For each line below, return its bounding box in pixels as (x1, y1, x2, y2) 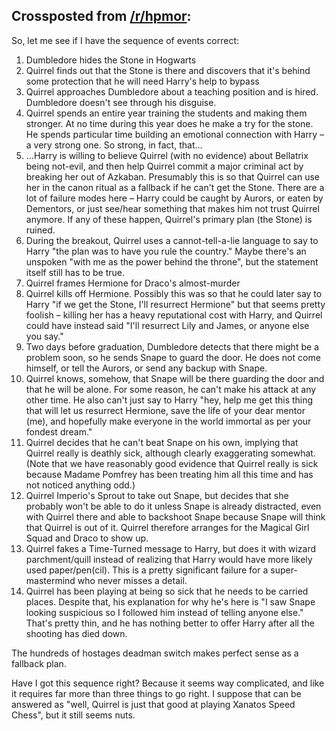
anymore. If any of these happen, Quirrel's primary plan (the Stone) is (25, 213, 313, 225)
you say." (25, 330, 64, 342)
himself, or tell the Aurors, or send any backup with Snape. (25, 362, 268, 374)
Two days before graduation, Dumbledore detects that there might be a (25, 340, 319, 353)
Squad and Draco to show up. (25, 532, 149, 544)
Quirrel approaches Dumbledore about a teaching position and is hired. (25, 85, 319, 98)
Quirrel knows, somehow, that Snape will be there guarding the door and (25, 372, 325, 384)
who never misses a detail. (77, 574, 188, 586)
